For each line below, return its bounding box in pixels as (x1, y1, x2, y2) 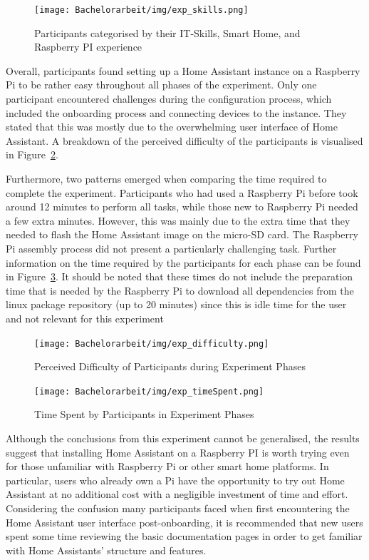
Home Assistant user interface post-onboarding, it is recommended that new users (6, 514, 363, 529)
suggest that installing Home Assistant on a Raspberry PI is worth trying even (6, 444, 350, 459)
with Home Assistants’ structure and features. (6, 542, 207, 557)
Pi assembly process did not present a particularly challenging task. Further (6, 240, 337, 255)
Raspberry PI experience (34, 39, 142, 54)
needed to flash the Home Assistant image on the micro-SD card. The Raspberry (6, 227, 358, 242)
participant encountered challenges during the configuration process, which (6, 91, 332, 106)
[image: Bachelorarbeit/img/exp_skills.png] (34, 5, 249, 15)
